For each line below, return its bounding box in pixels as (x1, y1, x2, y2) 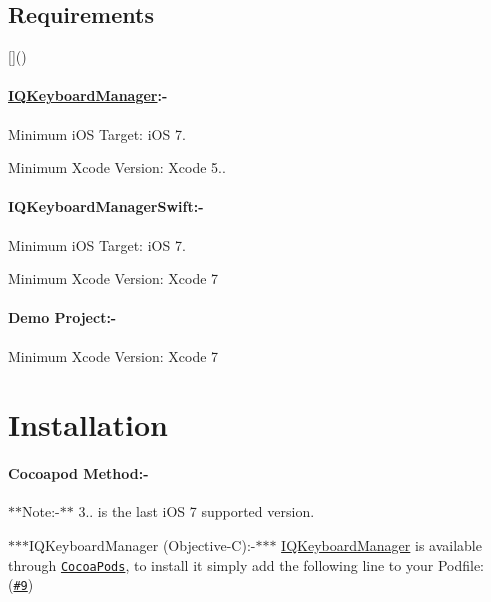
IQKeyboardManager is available (281, 534, 482, 555)
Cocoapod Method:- (8, 463, 149, 484)
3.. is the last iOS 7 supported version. (78, 501, 315, 522)
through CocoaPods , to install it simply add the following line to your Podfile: (8, 554, 484, 575)
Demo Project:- (8, 307, 117, 328)
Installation (8, 404, 168, 445)
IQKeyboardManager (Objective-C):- (29, 534, 256, 555)
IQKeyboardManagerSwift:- (8, 196, 204, 217)
